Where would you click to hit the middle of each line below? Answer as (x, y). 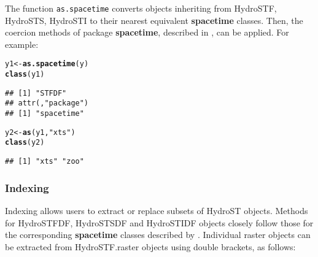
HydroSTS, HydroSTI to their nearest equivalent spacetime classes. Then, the (154, 20)
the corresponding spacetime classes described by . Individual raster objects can (158, 235)
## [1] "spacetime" (45, 114)
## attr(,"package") (47, 103)
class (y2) (25, 143)
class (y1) (25, 75)
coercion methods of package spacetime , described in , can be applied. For (147, 32)
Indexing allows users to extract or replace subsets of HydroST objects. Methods (157, 210)
